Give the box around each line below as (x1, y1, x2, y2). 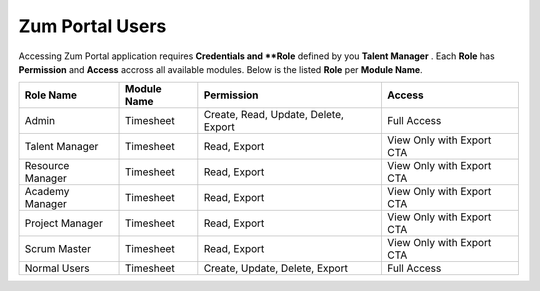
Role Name (24, 88, 78, 102)
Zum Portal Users (18, 15, 167, 37)
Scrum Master (24, 242, 92, 256)
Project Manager (24, 216, 104, 230)
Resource (24, 159, 70, 173)
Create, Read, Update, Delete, (203, 108, 345, 122)
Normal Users (24, 261, 90, 275)
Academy (24, 185, 70, 199)
